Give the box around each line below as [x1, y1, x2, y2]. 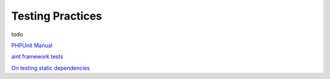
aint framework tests [11, 53, 64, 61]
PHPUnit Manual [11, 42, 53, 49]
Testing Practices [11, 9, 103, 23]
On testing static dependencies [11, 64, 90, 72]
